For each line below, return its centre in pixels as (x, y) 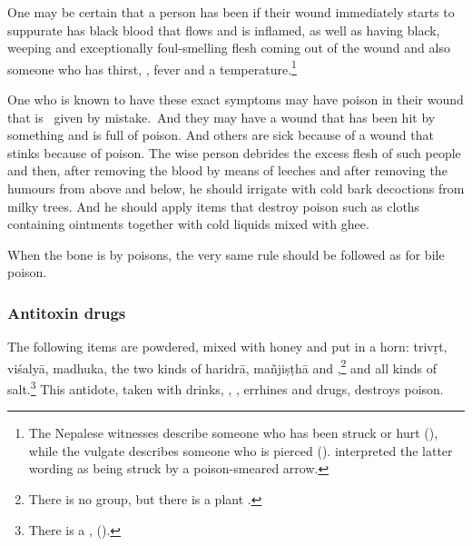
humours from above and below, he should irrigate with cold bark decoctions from (236, 188)
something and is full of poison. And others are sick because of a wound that (221, 135)
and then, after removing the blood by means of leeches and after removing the (227, 170)
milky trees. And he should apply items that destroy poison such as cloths (214, 206)
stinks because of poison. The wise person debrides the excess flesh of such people (234, 152)
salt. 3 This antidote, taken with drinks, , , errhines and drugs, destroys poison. (226, 387)
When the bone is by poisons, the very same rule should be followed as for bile (226, 254)
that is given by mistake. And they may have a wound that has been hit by (221, 117)
